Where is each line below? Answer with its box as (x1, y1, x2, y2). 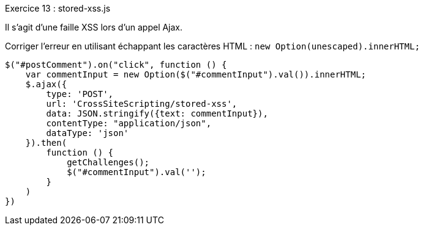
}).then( (25, 138, 67, 148)
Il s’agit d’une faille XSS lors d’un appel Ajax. (5, 22, 183, 32)
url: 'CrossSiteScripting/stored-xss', (46, 99, 238, 109)
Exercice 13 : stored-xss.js (5, 3, 111, 13)
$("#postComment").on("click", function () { (5, 60, 227, 70)
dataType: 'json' (46, 128, 129, 138)
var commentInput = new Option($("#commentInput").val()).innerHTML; (25, 70, 367, 79)
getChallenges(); (67, 157, 150, 167)
